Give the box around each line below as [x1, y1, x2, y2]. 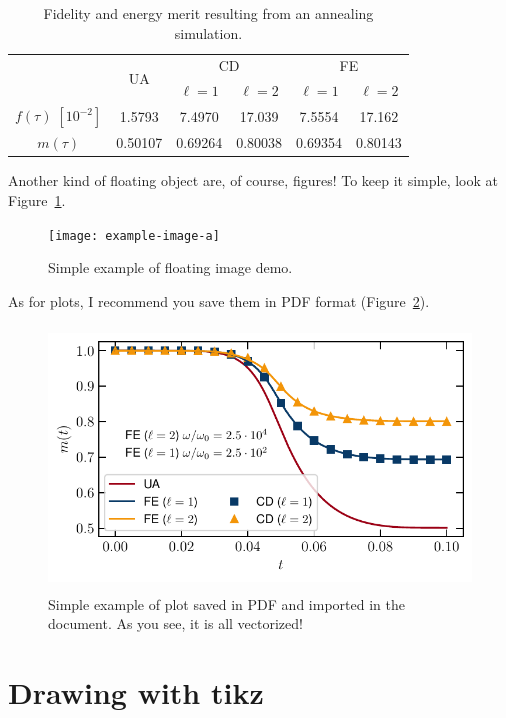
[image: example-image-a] [48, 228, 220, 243]
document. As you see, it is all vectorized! [48, 613, 303, 634]
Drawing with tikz [8, 672, 264, 713]
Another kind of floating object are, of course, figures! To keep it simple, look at [8, 170, 499, 191]
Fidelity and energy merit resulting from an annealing [43, 3, 374, 23]
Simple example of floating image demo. [48, 257, 293, 278]
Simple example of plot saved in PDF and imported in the [48, 593, 405, 614]
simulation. [174, 22, 243, 43]
